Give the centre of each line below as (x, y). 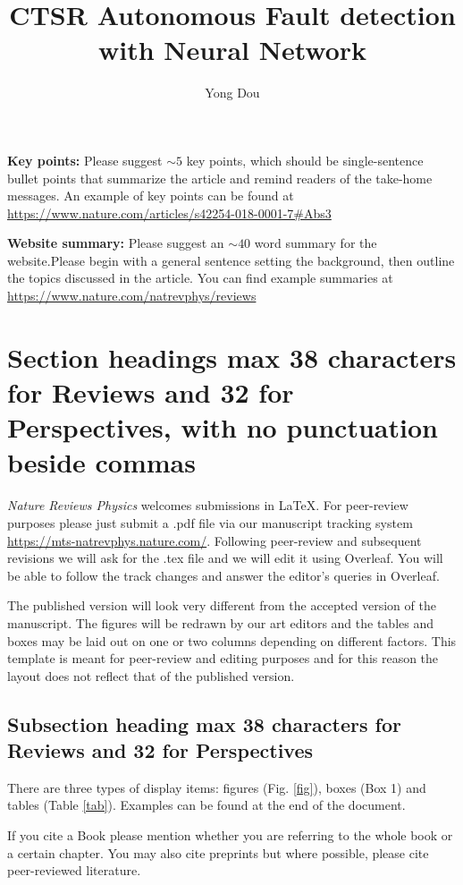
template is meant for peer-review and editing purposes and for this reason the (223, 658)
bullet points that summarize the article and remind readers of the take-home (220, 178)
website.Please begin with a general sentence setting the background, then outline (231, 260)
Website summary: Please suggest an (116, 243)
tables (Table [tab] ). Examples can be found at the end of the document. (206, 805)
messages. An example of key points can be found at (151, 196)
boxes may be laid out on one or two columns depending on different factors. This (232, 640)
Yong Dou (232, 93)
